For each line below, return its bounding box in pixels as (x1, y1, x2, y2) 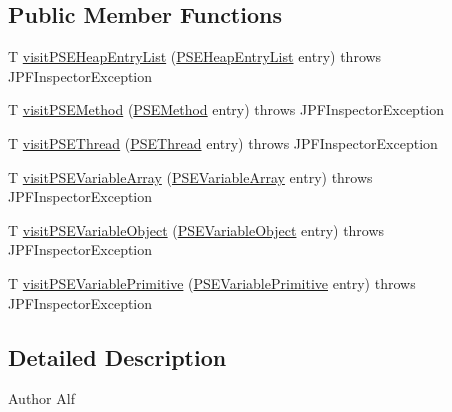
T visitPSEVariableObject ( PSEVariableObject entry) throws (8, 219, 385, 240)
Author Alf (8, 388, 75, 409)
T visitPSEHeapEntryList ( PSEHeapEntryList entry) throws (8, 46, 382, 67)
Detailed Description (8, 341, 227, 372)
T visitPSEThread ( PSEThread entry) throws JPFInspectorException (8, 132, 438, 153)
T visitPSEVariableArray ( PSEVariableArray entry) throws (8, 166, 373, 187)
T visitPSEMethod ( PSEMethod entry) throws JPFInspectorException (8, 99, 445, 120)
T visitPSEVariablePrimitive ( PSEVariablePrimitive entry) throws (8, 272, 416, 293)
